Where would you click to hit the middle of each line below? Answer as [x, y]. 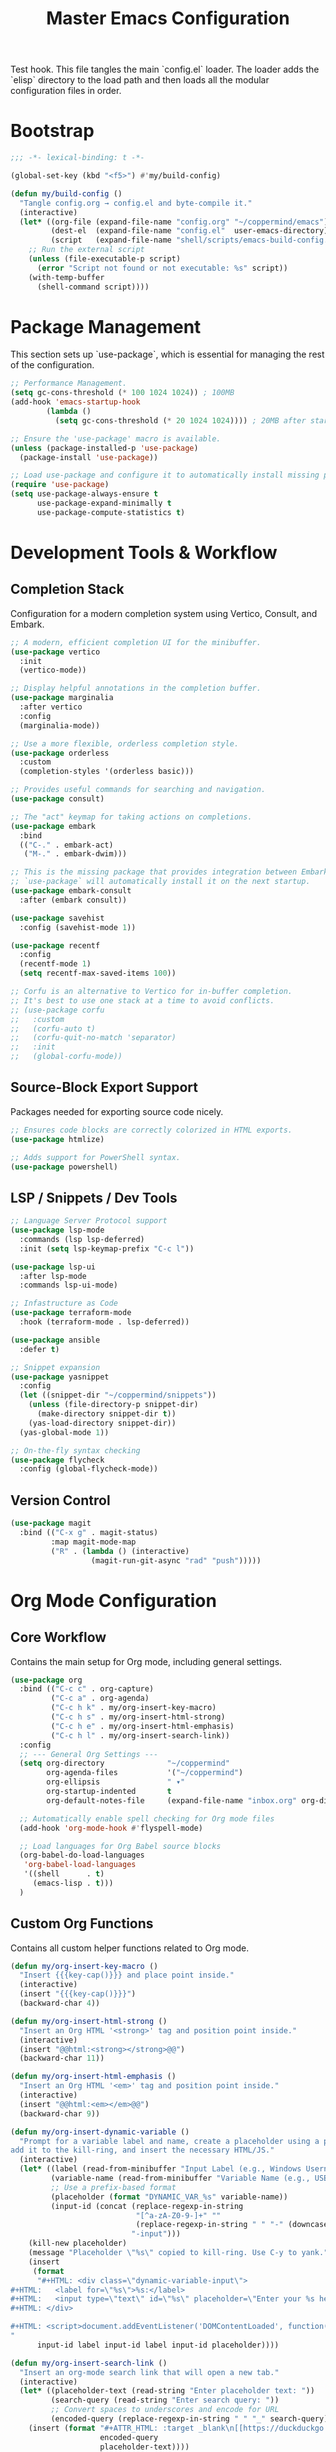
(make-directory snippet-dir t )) [106, 1414]
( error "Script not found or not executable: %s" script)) [162, 268]
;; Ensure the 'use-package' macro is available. [116, 438]
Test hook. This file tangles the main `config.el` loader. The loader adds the [165, 69]
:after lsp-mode [53, 1276]
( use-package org [46, 1680]
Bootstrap [52, 131]
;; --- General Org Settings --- [89, 1754]
